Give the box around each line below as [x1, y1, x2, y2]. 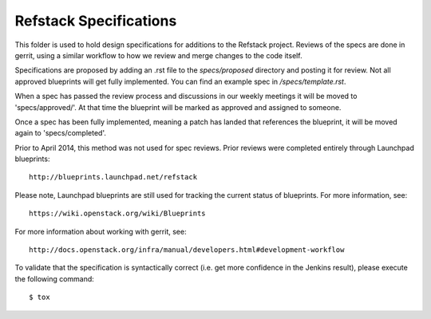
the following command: [14, 274, 95, 283]
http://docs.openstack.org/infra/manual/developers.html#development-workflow [29, 246, 345, 254]
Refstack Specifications [14, 12, 177, 30]
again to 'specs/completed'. [14, 128, 107, 138]
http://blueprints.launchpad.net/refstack [29, 172, 198, 182]
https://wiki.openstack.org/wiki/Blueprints [29, 209, 207, 219]
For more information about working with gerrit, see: [14, 226, 187, 236]
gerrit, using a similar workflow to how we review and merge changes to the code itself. [14, 50, 302, 60]
